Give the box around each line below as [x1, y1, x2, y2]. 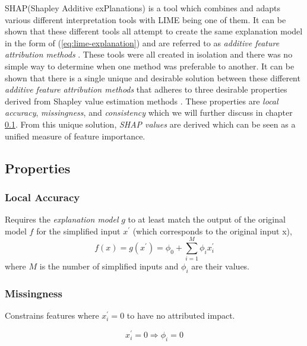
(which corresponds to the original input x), [132, 224, 292, 237]
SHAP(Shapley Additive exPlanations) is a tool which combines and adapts [5, 2, 280, 14]
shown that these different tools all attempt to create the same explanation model [5, 25, 303, 37]
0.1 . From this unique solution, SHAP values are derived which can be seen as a [5, 118, 296, 130]
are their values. [191, 260, 250, 272]
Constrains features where [5, 309, 99, 322]
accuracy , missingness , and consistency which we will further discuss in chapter [5, 106, 293, 119]
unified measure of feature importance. [5, 129, 145, 142]
